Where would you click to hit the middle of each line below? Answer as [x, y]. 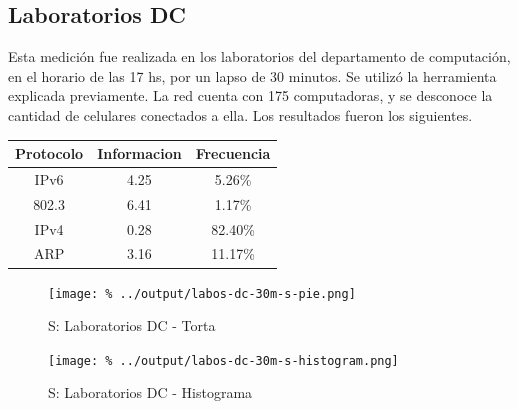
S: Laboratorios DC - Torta [132, 325]
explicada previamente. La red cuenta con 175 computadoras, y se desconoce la [250, 95]
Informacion [139, 153]
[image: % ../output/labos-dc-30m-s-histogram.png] [223, 360]
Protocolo [49, 153]
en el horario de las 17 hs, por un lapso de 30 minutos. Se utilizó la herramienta [252, 75]
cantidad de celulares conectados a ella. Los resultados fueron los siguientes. [240, 114]
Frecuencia [233, 153]
